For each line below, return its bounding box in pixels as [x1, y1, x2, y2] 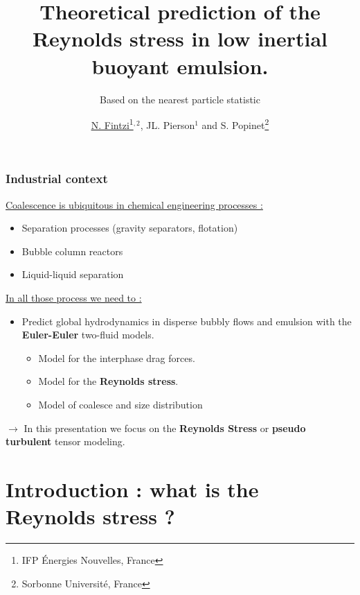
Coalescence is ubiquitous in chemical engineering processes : [6, 197, 263, 212]
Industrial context [6, 170, 108, 187]
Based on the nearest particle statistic [100, 92, 260, 106]
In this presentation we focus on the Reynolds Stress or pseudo [24, 420, 306, 435]
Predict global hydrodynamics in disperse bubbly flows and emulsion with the [21, 313, 352, 328]
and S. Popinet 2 [201, 116, 269, 132]
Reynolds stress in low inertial [32, 24, 328, 53]
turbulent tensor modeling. [6, 434, 125, 449]
